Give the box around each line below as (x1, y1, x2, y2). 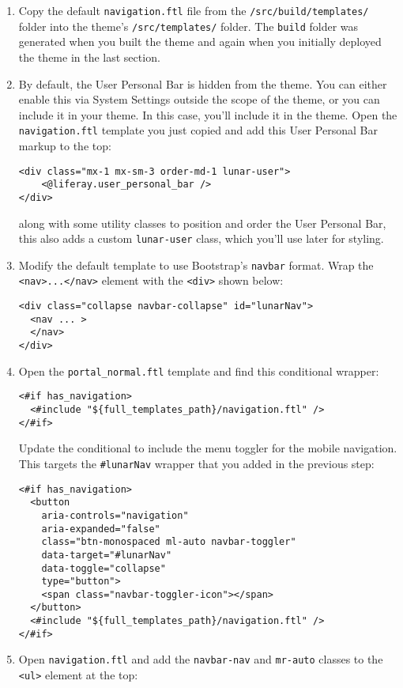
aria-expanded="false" (41, 523, 160, 535)
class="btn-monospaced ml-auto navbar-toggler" (41, 536, 296, 548)
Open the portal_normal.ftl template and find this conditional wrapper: (18, 362, 379, 379)
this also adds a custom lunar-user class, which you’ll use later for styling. (18, 230, 384, 247)
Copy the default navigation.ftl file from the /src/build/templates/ (18, 2, 369, 18)
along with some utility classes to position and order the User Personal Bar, (18, 214, 386, 231)
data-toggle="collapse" (41, 562, 166, 574)
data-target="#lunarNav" (41, 549, 172, 561)
